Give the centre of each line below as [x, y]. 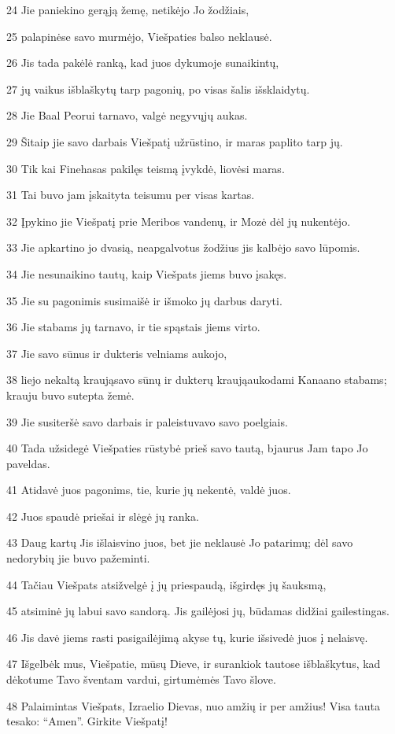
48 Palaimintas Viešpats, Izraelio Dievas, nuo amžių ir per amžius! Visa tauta [193, 705]
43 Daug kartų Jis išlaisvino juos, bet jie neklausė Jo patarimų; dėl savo [180, 542]
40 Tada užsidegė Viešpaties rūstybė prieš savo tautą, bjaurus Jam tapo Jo [187, 448]
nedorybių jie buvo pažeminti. [78, 558]
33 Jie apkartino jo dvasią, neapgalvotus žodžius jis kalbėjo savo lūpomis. [183, 247]
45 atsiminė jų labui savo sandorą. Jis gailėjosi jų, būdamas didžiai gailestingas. [198, 611]
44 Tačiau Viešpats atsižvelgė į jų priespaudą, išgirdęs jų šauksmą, [166, 584]
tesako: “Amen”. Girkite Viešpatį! [87, 721]
